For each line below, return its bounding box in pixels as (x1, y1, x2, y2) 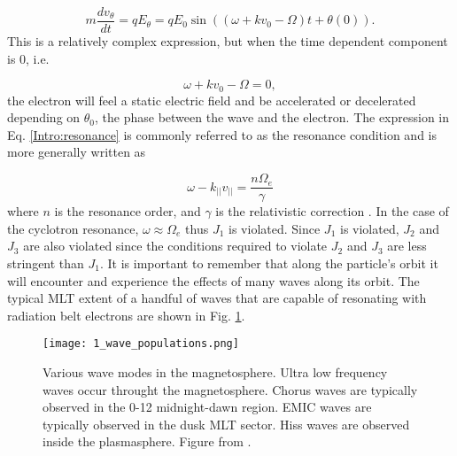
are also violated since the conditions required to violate (23, 236, 328, 255)
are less (387, 236, 427, 255)
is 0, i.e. (7, 49, 50, 67)
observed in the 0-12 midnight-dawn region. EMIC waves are (43, 398, 372, 416)
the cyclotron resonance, (7, 219, 139, 237)
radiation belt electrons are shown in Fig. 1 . (7, 305, 245, 324)
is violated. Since (228, 219, 321, 237)
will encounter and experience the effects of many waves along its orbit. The (7, 271, 420, 290)
